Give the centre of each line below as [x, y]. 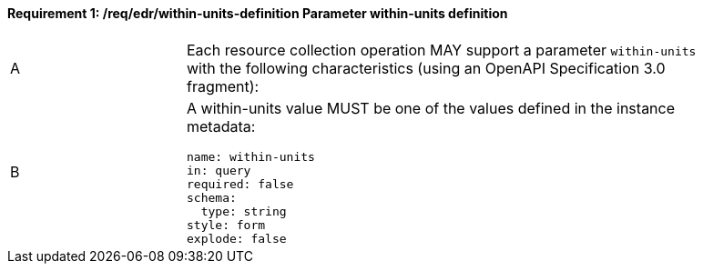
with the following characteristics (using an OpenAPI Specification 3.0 [426, 68]
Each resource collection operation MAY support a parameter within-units [442, 50]
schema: [212, 197]
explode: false [237, 238]
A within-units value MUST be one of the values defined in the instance [431, 108]
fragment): [223, 86]
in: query [219, 170]
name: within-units [251, 156]
